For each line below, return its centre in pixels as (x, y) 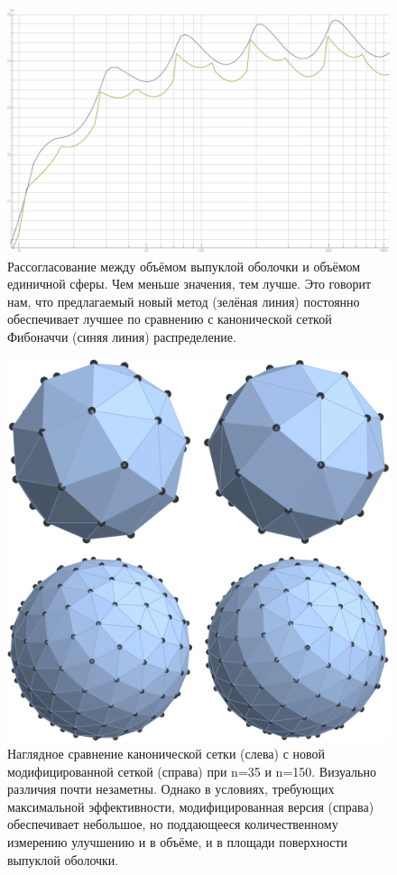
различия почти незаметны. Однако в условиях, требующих (171, 789)
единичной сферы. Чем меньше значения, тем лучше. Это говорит (189, 284)
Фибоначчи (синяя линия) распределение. (122, 336)
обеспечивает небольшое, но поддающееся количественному (173, 824)
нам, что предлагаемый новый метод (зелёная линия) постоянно (184, 301)
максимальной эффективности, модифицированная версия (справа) (191, 806)
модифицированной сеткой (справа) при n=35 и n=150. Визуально (192, 771)
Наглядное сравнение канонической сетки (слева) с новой (166, 754)
